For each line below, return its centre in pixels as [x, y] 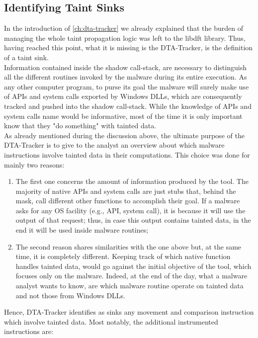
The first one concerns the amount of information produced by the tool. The [132, 181]
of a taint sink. [26, 57]
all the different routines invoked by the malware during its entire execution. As [126, 77]
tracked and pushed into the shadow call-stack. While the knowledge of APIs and [128, 106]
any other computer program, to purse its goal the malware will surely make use [127, 86]
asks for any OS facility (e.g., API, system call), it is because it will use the [130, 210]
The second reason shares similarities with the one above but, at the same [129, 246]
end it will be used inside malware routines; [82, 230]
